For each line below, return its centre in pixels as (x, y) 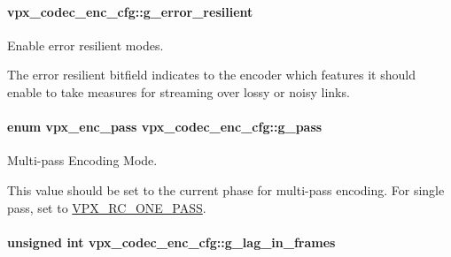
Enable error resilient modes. (86, 45)
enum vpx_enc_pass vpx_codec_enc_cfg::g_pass (165, 127)
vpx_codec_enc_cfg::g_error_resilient (130, 11)
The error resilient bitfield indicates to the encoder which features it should (211, 75)
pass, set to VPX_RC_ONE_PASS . (107, 207)
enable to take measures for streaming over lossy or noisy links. (179, 91)
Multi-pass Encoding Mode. (82, 160)
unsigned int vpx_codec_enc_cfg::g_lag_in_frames (171, 242)
